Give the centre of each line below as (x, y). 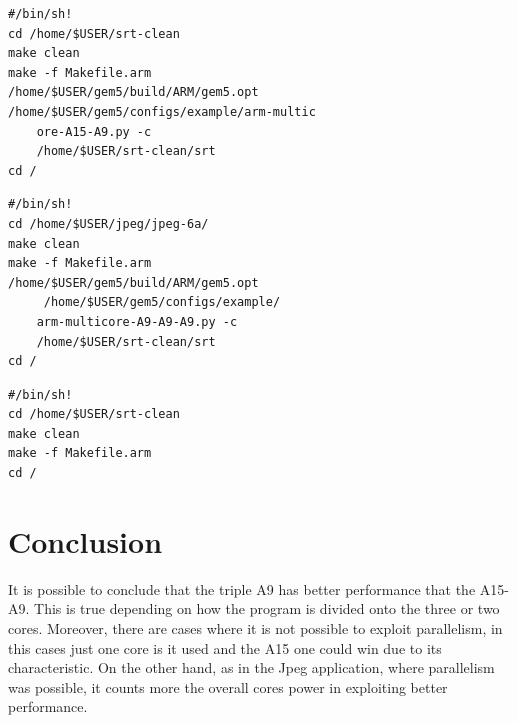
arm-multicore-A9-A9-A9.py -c (137, 321)
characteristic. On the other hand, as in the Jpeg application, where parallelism (251, 667)
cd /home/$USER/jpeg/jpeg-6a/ (108, 223)
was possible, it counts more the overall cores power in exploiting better (228, 686)
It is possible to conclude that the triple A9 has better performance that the (242, 588)
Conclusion (85, 540)
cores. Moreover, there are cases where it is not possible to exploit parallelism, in (255, 627)
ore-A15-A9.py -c (94, 131)
